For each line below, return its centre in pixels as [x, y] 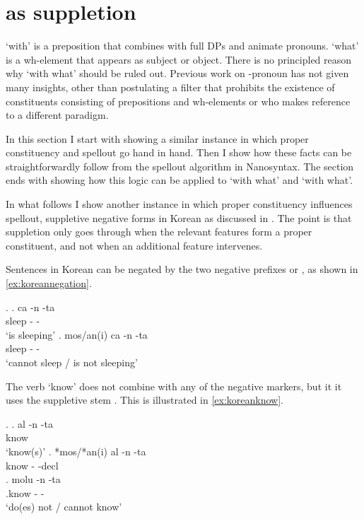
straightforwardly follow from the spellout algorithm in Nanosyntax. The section [180, 166]
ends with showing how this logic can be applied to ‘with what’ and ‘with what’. [180, 180]
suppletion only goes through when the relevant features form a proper [159, 232]
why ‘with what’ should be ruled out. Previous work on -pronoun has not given [177, 73]
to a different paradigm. [57, 115]
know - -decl [32, 465]
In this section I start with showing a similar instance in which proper [157, 138]
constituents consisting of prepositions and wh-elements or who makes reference [178, 101]
